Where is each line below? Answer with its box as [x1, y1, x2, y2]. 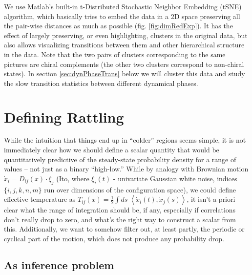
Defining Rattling [4, 106, 124, 127]
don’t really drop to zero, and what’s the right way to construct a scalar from [4, 214, 236, 224]
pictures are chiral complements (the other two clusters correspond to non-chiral [4, 59, 244, 69]
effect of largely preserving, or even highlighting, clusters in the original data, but [4, 30, 248, 40]
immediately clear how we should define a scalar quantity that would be [4, 145, 219, 155]
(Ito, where [56, 173, 89, 183]
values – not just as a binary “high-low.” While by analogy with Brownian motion [4, 164, 249, 174]
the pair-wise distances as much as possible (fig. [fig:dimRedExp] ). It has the [4, 21, 233, 31]
